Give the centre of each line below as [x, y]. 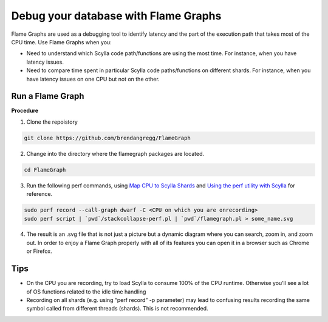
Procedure [25, 111]
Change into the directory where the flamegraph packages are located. [115, 153]
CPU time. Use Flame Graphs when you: [61, 42]
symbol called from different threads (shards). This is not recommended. [118, 309]
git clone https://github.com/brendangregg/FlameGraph [107, 138]
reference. [39, 194]
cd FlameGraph [45, 169]
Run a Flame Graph [48, 96]
